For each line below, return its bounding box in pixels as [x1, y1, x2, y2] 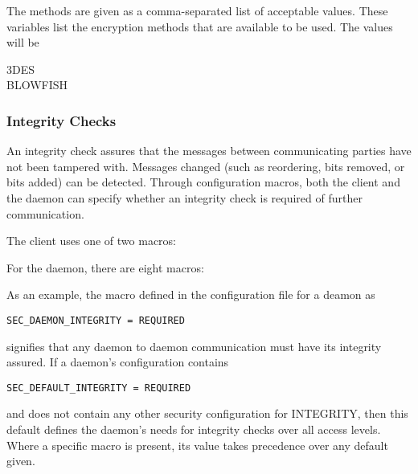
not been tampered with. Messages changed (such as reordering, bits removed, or [6, 157, 405, 174]
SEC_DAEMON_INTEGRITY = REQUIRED [6, 314, 185, 326]
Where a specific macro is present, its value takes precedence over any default [6, 436, 388, 453]
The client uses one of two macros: [6, 232, 176, 249]
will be [6, 34, 39, 51]
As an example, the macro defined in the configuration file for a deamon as [6, 286, 375, 303]
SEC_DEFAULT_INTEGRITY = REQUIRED [6, 382, 191, 394]
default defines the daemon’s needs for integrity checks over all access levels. [6, 421, 381, 438]
